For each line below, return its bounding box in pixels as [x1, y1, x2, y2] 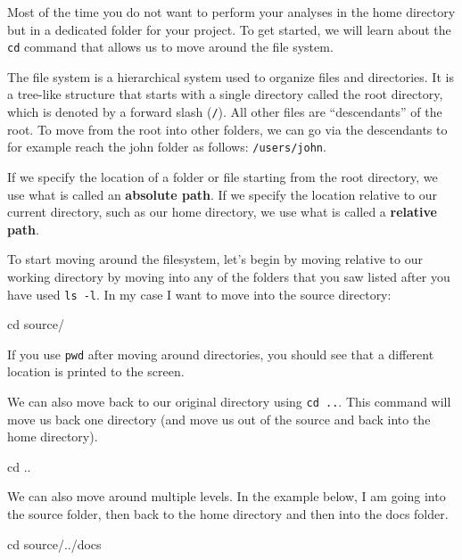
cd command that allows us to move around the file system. [7, 37, 334, 56]
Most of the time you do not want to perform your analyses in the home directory [7, 3, 456, 21]
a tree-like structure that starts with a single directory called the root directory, [7, 85, 443, 103]
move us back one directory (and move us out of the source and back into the [7, 409, 431, 428]
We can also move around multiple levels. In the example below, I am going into [7, 487, 446, 506]
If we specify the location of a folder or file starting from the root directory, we [7, 167, 438, 185]
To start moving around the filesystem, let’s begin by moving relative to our [7, 250, 423, 268]
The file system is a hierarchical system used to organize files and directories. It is [7, 67, 454, 86]
